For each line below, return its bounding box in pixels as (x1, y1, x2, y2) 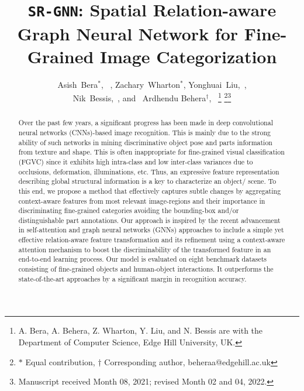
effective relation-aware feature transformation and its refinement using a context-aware (18, 235, 285, 245)
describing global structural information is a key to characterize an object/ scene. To (18, 176, 277, 186)
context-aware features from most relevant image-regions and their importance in (18, 195, 265, 205)
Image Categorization (100, 44, 277, 68)
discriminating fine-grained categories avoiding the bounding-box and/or (18, 205, 239, 215)
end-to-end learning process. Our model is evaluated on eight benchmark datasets (18, 254, 267, 264)
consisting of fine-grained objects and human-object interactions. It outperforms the (18, 264, 274, 274)
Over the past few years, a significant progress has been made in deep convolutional (18, 118, 273, 128)
